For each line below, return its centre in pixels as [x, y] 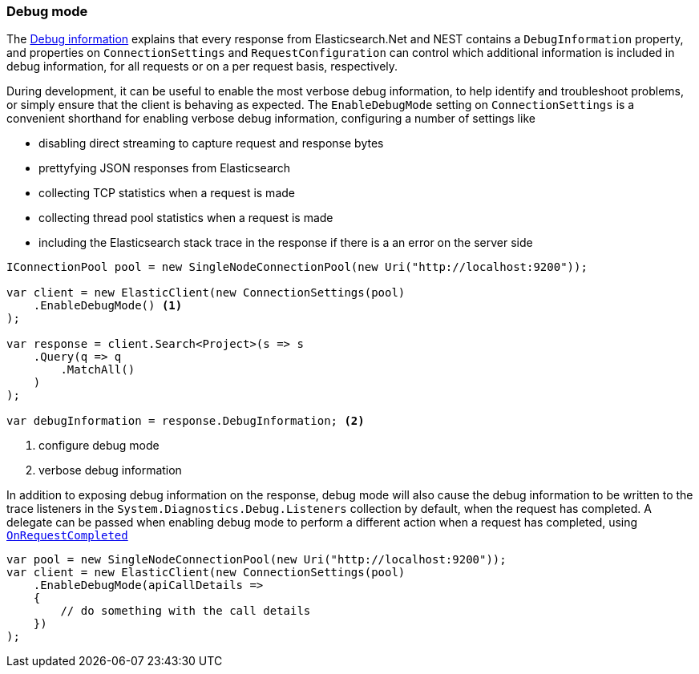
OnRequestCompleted [67, 536]
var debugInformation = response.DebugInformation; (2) [186, 421]
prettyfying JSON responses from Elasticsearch [165, 168]
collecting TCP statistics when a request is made [167, 193]
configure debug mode [99, 446]
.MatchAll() [98, 370]
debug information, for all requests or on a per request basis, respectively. [202, 67]
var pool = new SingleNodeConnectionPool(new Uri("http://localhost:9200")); [257, 560]
